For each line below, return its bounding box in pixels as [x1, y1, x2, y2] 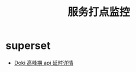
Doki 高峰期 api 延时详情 [14, 59, 74, 66]
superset [5, 39, 51, 53]
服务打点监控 [67, 5, 130, 19]
